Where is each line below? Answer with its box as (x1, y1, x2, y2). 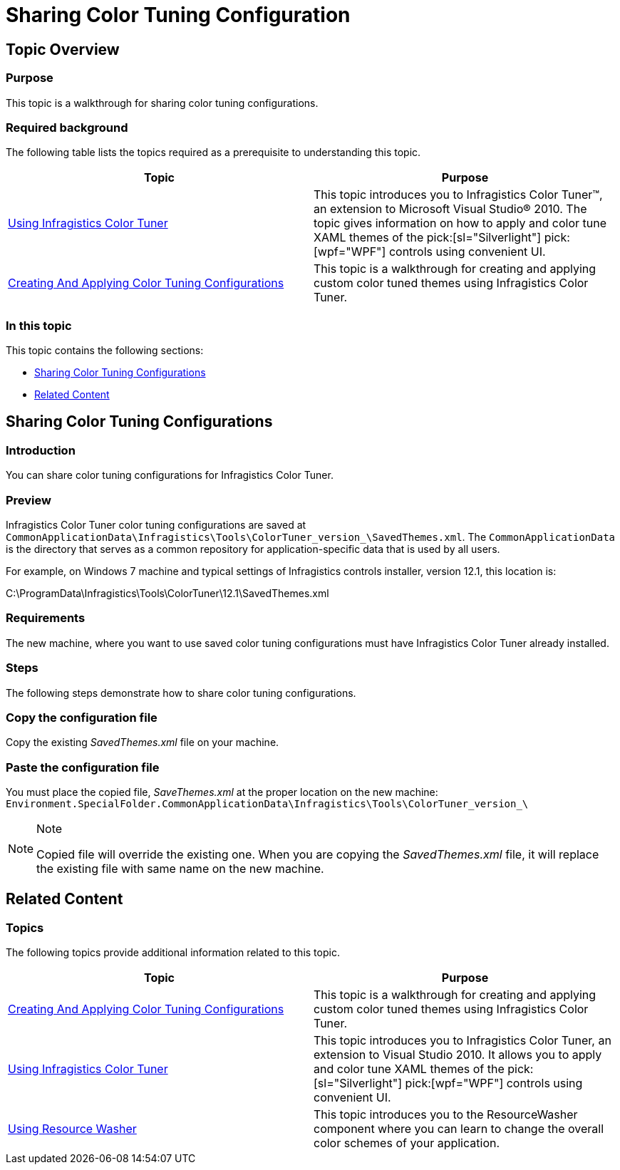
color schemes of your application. (314, 1136, 500, 1151)
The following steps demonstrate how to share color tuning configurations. (6, 686, 356, 699)
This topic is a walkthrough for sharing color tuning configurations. (6, 96, 319, 109)
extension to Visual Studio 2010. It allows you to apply (314, 1047, 602, 1062)
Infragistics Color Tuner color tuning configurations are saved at (6, 519, 306, 532)
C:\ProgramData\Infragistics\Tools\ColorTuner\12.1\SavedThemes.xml (6, 587, 329, 600)
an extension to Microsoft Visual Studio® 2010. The (314, 202, 587, 217)
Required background (6, 120, 128, 135)
